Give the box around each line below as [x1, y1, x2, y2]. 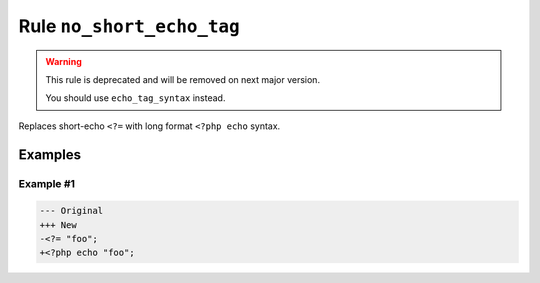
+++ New [39, 219, 77, 230]
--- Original [39, 205, 104, 217]
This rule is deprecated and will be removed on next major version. [45, 73, 320, 85]
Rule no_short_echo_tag [18, 15, 240, 37]
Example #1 [18, 176, 75, 190]
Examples [18, 146, 82, 163]
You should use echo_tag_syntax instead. [45, 92, 226, 104]
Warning [45, 55, 82, 67]
